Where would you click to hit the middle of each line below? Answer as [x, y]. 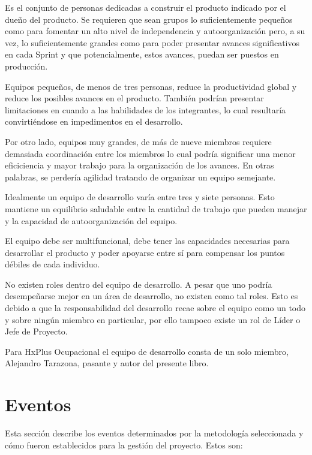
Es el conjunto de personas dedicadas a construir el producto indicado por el [145, 7]
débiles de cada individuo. [52, 264]
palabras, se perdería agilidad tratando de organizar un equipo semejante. [140, 177]
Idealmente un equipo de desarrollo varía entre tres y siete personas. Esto [140, 197]
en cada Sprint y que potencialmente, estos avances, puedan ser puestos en [142, 54]
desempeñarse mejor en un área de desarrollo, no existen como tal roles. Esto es [151, 296]
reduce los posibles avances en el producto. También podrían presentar [134, 98]
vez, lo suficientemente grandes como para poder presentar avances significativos [152, 42]
